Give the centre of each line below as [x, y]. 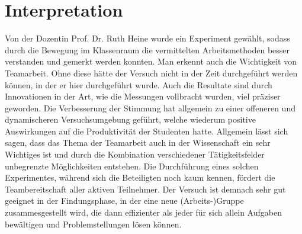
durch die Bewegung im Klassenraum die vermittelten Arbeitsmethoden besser [147, 49]
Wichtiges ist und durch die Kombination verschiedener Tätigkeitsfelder [135, 154]
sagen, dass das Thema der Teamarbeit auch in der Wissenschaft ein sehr [138, 142]
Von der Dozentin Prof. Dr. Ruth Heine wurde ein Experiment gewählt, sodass [147, 38]
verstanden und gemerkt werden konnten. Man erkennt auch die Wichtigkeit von [151, 61]
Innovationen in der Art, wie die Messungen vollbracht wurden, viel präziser [143, 96]
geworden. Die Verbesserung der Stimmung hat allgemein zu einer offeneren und [150, 108]
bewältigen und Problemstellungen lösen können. [93, 224]
